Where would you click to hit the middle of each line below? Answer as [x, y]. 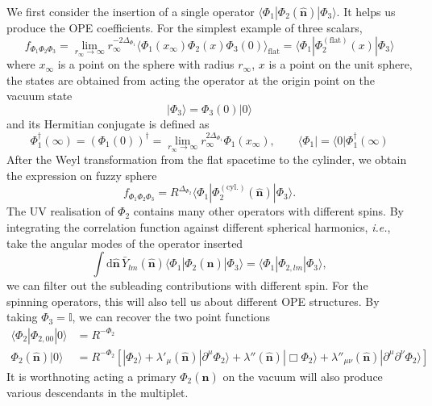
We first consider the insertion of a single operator [131, 11]
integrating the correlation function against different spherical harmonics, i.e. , [199, 226]
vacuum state [39, 96]
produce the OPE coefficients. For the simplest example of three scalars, [185, 27]
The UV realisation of [60, 211]
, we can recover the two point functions [171, 317]
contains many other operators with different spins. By [268, 211]
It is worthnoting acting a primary [91, 376]
